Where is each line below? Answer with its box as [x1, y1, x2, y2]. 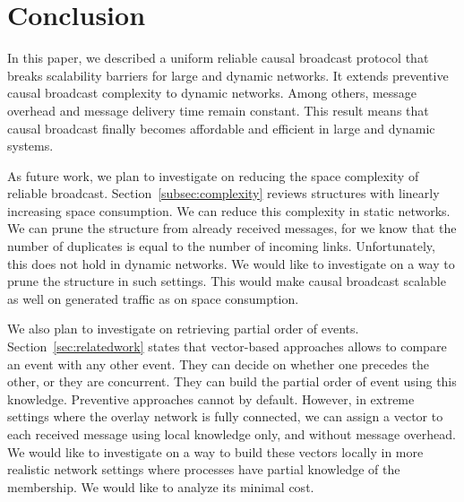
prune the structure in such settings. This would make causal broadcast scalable [7, 272, 446, 290]
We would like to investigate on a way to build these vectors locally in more [7, 442, 424, 461]
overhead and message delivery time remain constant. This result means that [7, 100, 429, 119]
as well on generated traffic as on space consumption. [7, 289, 299, 307]
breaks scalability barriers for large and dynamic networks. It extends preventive [7, 65, 449, 84]
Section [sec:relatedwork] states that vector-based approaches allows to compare [7, 337, 447, 356]
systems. [7, 136, 54, 155]
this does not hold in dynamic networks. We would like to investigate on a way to [7, 254, 455, 273]
